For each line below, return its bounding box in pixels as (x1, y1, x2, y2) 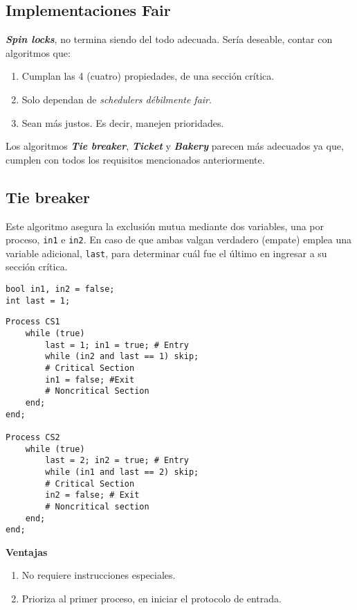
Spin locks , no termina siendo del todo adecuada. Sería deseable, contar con (6, 32, 333, 46)
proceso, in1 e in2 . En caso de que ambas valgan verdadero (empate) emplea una (6, 232, 352, 247)
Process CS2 (6, 432, 60, 442)
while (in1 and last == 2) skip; (45, 467, 199, 477)
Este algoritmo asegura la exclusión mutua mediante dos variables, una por (6, 218, 324, 233)
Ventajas (6, 544, 48, 559)
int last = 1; (6, 295, 71, 306)
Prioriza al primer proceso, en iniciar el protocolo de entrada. (21, 591, 282, 606)
